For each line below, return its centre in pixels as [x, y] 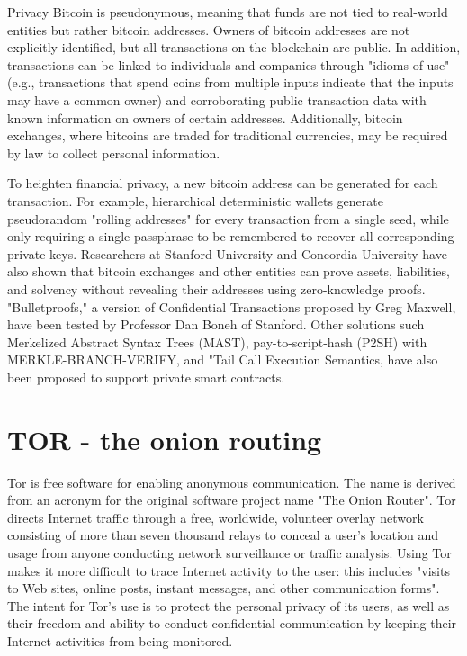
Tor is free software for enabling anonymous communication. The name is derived [232, 482]
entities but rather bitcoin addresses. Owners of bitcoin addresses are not [209, 29]
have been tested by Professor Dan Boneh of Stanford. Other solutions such [216, 324]
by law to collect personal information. [114, 153]
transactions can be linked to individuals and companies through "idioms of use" [229, 64]
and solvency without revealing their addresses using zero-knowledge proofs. [216, 288]
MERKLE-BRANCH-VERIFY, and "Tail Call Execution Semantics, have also [223, 359]
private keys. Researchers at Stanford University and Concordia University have [227, 253]
